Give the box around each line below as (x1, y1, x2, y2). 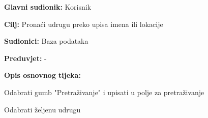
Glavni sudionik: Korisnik (4, 2, 92, 12)
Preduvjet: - (4, 52, 47, 63)
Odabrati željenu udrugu (4, 104, 81, 114)
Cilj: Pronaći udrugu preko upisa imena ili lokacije (4, 18, 163, 29)
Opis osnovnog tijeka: (4, 70, 81, 80)
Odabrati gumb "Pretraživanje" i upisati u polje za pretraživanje (4, 86, 204, 97)
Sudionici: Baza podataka (4, 36, 88, 46)
